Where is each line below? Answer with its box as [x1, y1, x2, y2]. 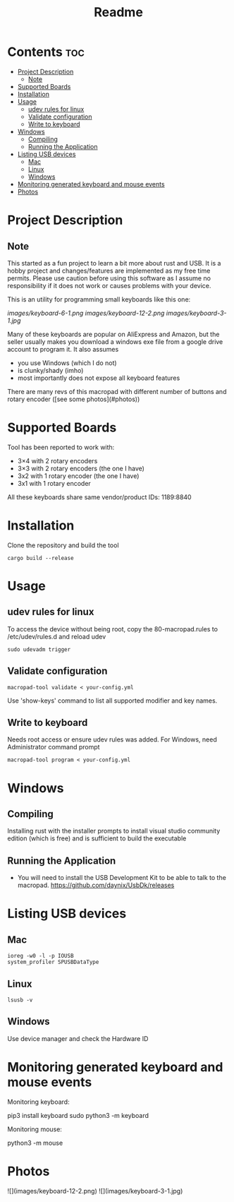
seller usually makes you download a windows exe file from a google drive [7, 337, 223, 346]
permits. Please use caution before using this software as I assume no [7, 273, 211, 282]
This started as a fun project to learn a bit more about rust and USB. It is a [7, 258, 221, 267]
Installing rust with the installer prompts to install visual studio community [7, 827, 221, 835]
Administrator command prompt [7, 743, 100, 751]
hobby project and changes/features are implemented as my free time [7, 266, 211, 275]
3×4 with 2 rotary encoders [17, 456, 98, 465]
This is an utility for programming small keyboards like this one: [7, 294, 191, 304]
